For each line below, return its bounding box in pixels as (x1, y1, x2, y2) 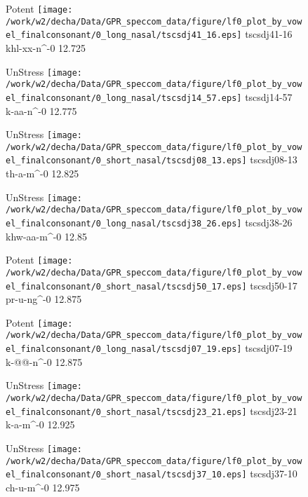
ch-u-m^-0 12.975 (6, 479, 80, 494)
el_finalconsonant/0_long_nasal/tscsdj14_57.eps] (6, 93, 242, 103)
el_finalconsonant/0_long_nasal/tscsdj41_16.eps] (6, 30, 242, 41)
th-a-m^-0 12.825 (6, 166, 79, 181)
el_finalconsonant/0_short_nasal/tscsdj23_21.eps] (6, 407, 247, 417)
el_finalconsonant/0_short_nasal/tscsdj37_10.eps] (6, 470, 247, 480)
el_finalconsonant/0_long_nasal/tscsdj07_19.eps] (6, 344, 242, 355)
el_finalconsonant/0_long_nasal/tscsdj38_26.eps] (6, 219, 242, 229)
